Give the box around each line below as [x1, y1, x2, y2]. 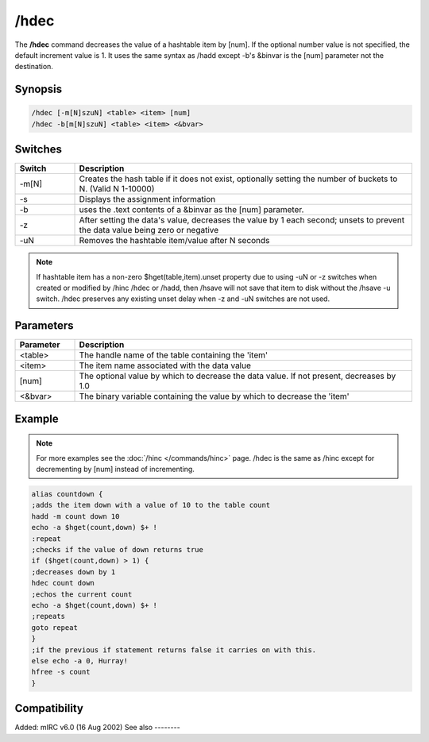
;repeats [31, 612, 66, 621]
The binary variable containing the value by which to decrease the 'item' [79, 391, 350, 402]
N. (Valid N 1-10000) [79, 184, 155, 195]
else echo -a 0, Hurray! [31, 656, 129, 665]
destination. [14, 62, 53, 71]
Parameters [14, 319, 74, 333]
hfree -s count [31, 667, 91, 677]
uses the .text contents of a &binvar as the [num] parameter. [79, 204, 304, 215]
